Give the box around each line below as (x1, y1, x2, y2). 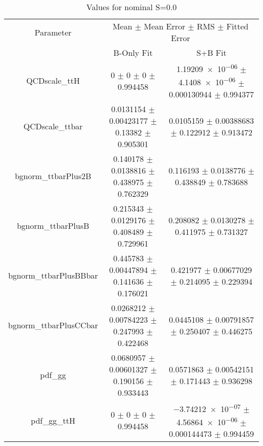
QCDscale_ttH (26, 75, 80, 87)
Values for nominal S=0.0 (86, 1, 177, 13)
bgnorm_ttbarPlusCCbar (8, 319, 98, 331)
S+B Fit (196, 47, 227, 58)
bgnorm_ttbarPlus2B (15, 170, 92, 182)
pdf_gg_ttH (31, 414, 75, 426)
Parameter (34, 26, 72, 38)
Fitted (226, 20, 249, 32)
